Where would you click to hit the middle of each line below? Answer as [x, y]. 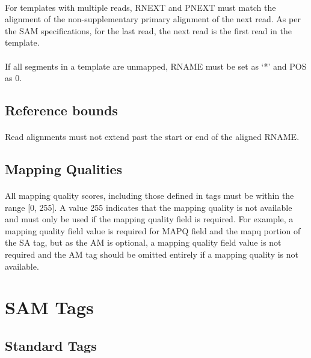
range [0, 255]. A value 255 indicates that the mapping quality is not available [149, 207]
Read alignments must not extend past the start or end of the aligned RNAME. [152, 137]
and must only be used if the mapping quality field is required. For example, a [149, 219]
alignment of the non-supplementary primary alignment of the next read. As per [153, 19]
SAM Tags [49, 307]
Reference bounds [61, 110]
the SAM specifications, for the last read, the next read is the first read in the [148, 30]
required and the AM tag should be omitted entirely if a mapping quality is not [152, 254]
